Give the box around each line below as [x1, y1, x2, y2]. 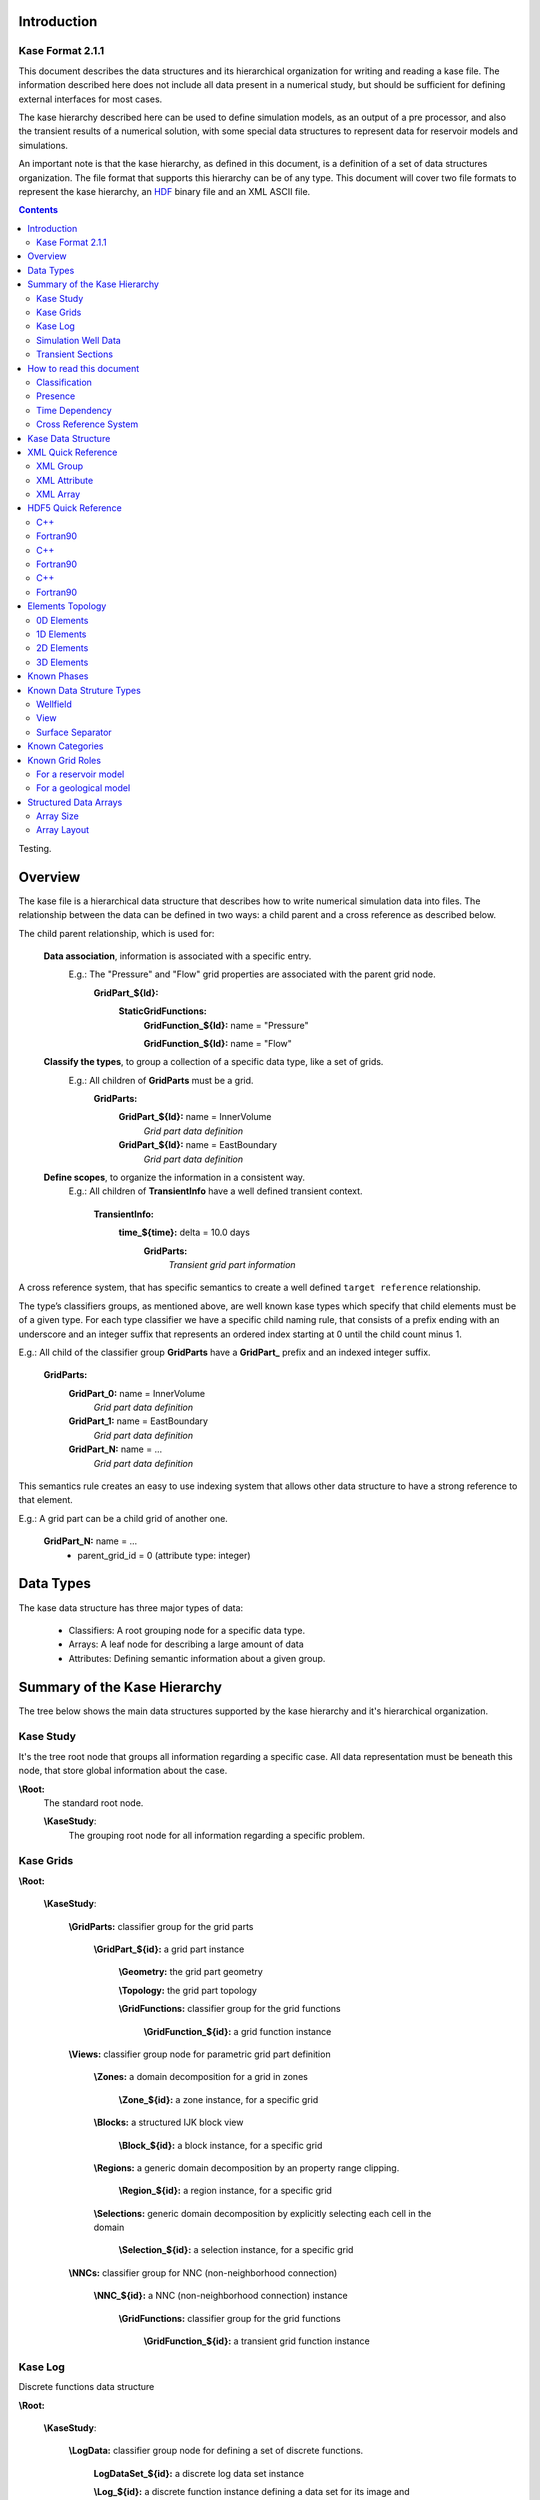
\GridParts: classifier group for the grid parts [68, 1920, 254, 1932]
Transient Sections [36, 348, 114, 360]
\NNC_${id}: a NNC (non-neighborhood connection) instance [93, 2290, 349, 2302]
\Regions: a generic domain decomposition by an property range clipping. [93, 2161, 400, 2174]
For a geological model [36, 782, 131, 794]
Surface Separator [36, 726, 112, 738]
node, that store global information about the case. [18, 1765, 228, 1777]
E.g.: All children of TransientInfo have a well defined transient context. [68, 1185, 364, 1197]
